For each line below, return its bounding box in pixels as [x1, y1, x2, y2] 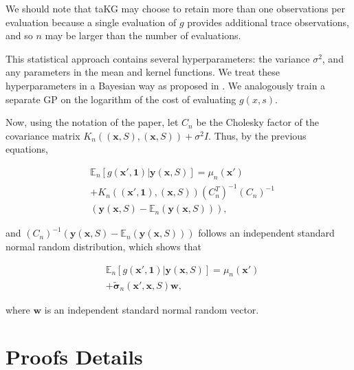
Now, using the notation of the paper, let [5, 115, 179, 129]
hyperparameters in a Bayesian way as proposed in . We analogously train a [5, 78, 326, 92]
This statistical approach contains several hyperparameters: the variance [5, 51, 310, 65]
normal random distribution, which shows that [5, 239, 202, 253]
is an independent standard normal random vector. [44, 302, 259, 316]
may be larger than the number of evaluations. [45, 28, 241, 43]
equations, [5, 142, 48, 156]
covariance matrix [5, 128, 80, 142]
